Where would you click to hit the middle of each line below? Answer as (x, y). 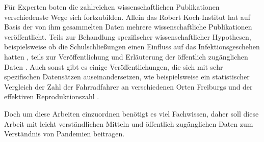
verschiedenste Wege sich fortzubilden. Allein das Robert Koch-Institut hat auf (127, 17)
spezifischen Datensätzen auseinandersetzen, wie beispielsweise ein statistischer (127, 77)
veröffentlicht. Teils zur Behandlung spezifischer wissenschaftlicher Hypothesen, (128, 36)
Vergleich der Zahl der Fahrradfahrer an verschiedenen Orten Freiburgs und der (128, 86)
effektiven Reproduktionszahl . (52, 96)
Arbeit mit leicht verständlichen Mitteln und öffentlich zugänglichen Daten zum (129, 123)
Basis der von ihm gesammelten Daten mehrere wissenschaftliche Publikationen (128, 27)
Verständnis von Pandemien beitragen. (64, 134)
